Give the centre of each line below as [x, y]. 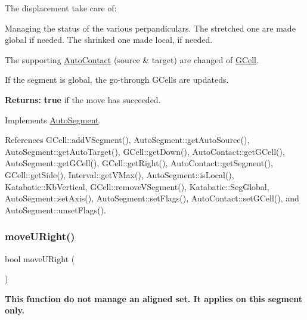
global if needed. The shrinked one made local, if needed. [109, 40]
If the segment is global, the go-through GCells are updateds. [117, 80]
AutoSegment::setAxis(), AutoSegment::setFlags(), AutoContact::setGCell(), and [152, 198]
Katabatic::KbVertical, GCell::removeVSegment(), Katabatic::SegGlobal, [137, 186]
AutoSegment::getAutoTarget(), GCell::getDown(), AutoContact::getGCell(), [145, 151]
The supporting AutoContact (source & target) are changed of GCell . [132, 59]
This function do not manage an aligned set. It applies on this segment [154, 298]
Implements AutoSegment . [53, 119]
